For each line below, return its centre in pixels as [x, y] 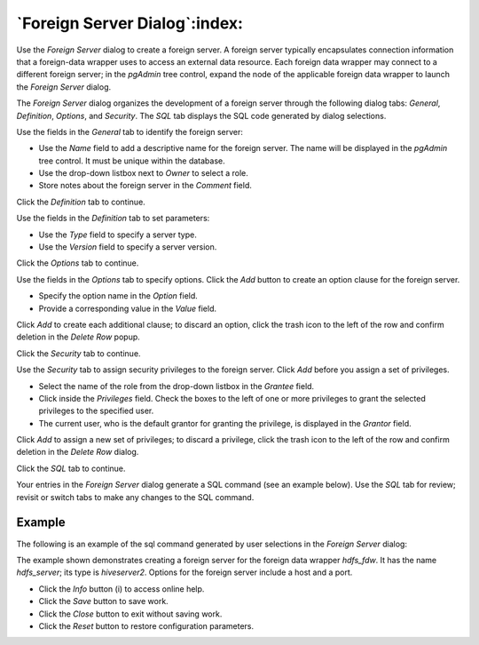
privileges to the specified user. [96, 411]
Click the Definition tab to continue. [81, 202]
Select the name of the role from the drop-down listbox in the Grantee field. [177, 386]
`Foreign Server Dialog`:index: [130, 23]
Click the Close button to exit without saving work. [130, 614]
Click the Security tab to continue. [79, 353]
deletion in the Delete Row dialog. [78, 452]
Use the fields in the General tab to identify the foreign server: [130, 131]
